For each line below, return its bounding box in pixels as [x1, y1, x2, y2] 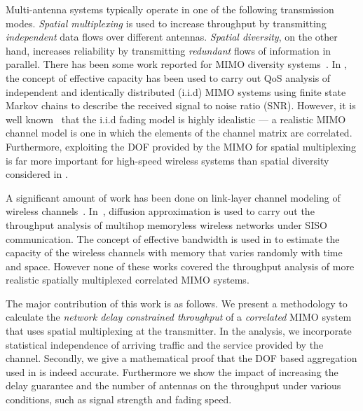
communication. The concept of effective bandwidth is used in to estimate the [6, 231, 340, 246]
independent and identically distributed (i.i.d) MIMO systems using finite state [6, 84, 346, 99]
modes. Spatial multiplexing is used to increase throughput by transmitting [6, 15, 327, 30]
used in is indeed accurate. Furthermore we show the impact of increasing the [6, 364, 338, 379]
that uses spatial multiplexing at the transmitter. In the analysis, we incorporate [6, 323, 352, 338]
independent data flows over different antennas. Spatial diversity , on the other [6, 29, 338, 44]
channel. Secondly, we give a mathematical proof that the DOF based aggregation [6, 351, 357, 365]
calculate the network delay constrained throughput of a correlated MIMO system [6, 309, 352, 324]
